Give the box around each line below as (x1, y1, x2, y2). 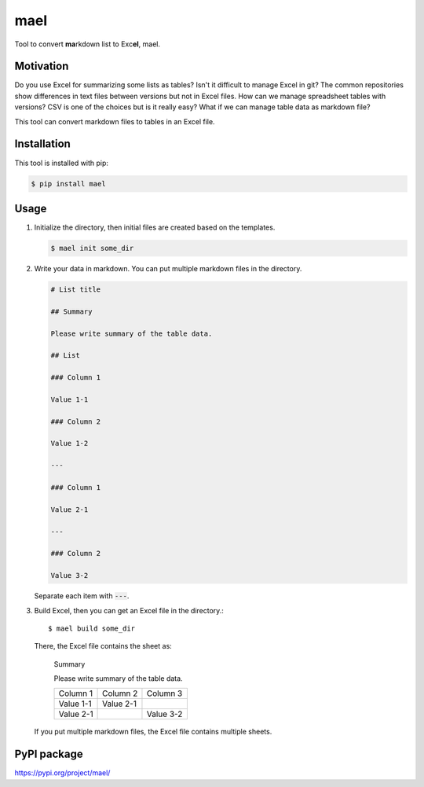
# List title (50, 285, 101, 294)
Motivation (14, 60, 69, 73)
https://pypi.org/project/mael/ (14, 768, 111, 778)
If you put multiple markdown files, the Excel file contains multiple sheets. (34, 727, 272, 737)
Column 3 (146, 688, 183, 699)
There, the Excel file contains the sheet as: (34, 642, 172, 651)
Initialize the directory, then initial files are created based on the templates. (34, 222, 276, 232)
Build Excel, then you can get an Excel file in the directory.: (34, 605, 224, 615)
